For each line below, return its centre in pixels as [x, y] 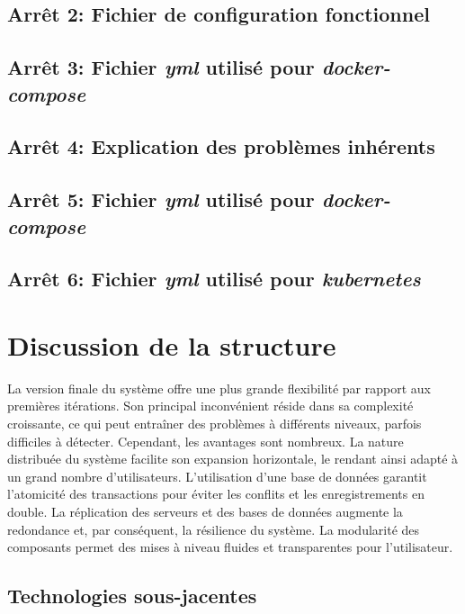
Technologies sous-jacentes [132, 596]
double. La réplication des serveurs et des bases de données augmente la [205, 511]
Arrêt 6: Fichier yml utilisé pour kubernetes [214, 279]
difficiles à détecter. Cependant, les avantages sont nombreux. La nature [206, 441]
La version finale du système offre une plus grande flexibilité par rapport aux [219, 388]
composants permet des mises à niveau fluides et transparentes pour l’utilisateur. [230, 547]
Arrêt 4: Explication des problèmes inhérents [221, 146]
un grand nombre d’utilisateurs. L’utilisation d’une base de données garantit [217, 476]
